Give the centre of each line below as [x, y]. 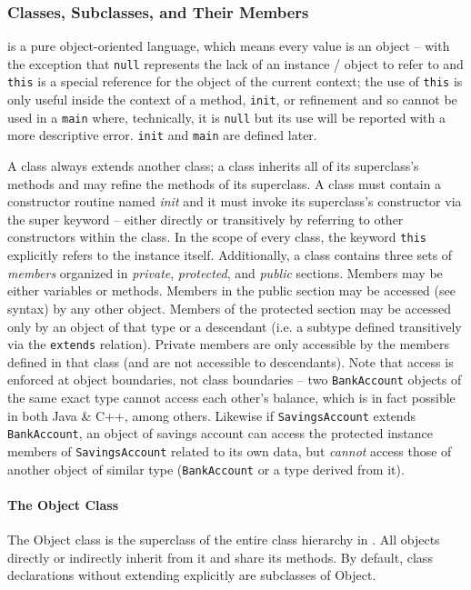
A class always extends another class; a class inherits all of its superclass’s [213, 166]
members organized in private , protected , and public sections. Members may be [225, 272]
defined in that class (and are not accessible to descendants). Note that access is [230, 361]
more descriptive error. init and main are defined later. [162, 135]
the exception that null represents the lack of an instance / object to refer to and [235, 63]
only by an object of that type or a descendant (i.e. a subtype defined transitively [235, 326]
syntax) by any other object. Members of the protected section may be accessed [230, 308]
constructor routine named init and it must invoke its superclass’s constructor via [235, 201]
